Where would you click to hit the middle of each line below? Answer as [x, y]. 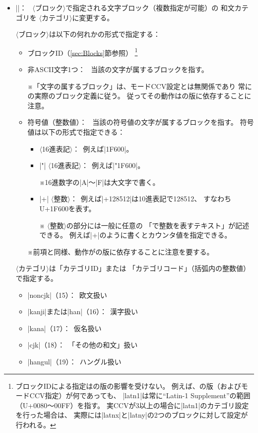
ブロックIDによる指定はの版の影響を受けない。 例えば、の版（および [128, 386]
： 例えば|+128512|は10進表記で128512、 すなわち [151, 199]
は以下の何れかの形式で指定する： [104, 34]
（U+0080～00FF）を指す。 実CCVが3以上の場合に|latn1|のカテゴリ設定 [132, 405]
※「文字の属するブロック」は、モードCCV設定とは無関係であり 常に [140, 86]
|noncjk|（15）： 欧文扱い [67, 295]
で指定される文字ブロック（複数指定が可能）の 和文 [150, 7]
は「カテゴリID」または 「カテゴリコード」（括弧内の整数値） [150, 268]
